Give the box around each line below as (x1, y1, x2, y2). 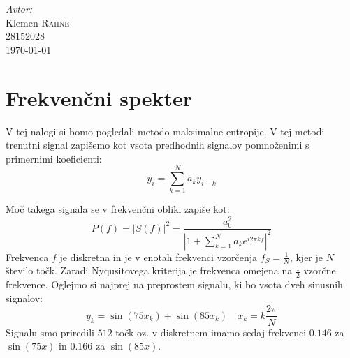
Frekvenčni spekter (6, 83, 193, 112)
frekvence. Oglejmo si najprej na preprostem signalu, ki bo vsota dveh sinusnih (6, 277, 343, 292)
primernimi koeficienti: (6, 151, 102, 165)
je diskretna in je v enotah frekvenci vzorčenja (59, 249, 258, 264)
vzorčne (303, 263, 336, 278)
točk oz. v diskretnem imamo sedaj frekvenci (115, 325, 307, 339)
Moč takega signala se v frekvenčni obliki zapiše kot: (6, 202, 230, 216)
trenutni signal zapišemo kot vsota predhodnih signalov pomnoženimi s (6, 137, 309, 152)
